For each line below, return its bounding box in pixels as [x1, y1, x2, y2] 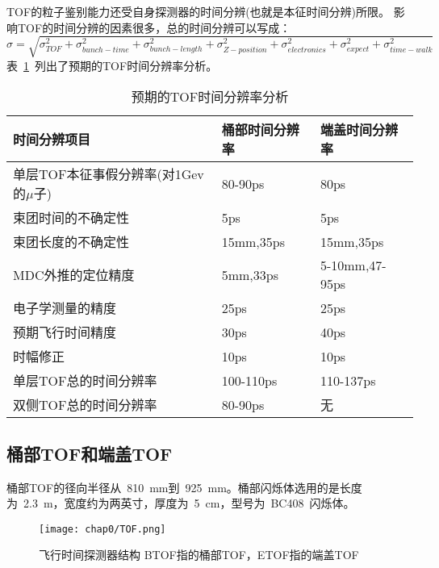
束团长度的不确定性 [13, 232, 130, 252]
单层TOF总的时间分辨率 [13, 371, 157, 390]
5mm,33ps [221, 265, 278, 284]
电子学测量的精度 [13, 299, 117, 318]
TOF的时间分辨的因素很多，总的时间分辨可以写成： [17, 19, 291, 35]
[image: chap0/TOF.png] [39, 523, 166, 535]
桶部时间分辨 [221, 120, 299, 140]
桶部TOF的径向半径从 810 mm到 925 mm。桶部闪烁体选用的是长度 [6, 478, 362, 495]
